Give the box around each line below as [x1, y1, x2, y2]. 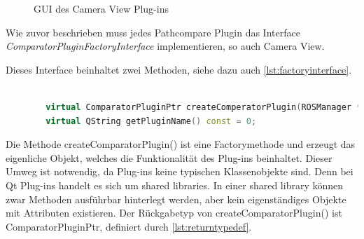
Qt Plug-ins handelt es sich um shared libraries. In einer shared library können [6, 177, 344, 192]
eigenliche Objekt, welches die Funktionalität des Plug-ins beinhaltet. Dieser [6, 150, 332, 165]
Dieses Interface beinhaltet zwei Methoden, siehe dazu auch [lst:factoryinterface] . [6, 62, 352, 76]
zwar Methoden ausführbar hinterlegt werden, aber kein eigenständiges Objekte [6, 191, 346, 206]
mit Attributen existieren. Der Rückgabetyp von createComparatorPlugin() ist [6, 205, 342, 220]
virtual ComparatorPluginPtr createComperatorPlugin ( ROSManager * [45, 102, 362, 112]
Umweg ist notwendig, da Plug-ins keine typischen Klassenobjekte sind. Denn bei [6, 164, 353, 179]
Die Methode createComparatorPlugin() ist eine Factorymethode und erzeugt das [6, 137, 356, 151]
